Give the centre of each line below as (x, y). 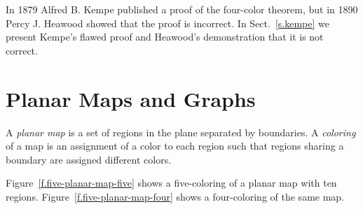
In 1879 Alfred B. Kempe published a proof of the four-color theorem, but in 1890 (182, 9)
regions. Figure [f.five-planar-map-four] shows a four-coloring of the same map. (175, 196)
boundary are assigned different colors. (89, 159)
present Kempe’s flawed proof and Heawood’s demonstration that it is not (165, 37)
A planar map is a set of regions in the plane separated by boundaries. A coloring (181, 132)
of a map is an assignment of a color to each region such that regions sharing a (175, 146)
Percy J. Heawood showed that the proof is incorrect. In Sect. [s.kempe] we (167, 23)
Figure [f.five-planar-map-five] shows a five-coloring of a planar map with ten (171, 183)
